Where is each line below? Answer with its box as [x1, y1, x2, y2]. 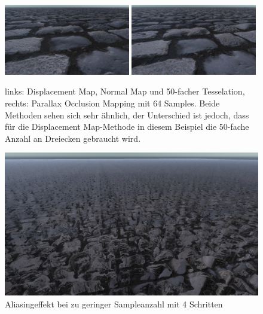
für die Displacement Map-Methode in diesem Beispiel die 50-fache [5, 120, 249, 133]
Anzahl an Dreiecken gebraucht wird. [5, 132, 141, 144]
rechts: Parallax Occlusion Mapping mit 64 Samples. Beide [5, 97, 220, 109]
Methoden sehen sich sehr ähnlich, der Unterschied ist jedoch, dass [5, 108, 249, 121]
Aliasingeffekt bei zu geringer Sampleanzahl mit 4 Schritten [5, 297, 223, 310]
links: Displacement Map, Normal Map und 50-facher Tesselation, [5, 85, 245, 97]
